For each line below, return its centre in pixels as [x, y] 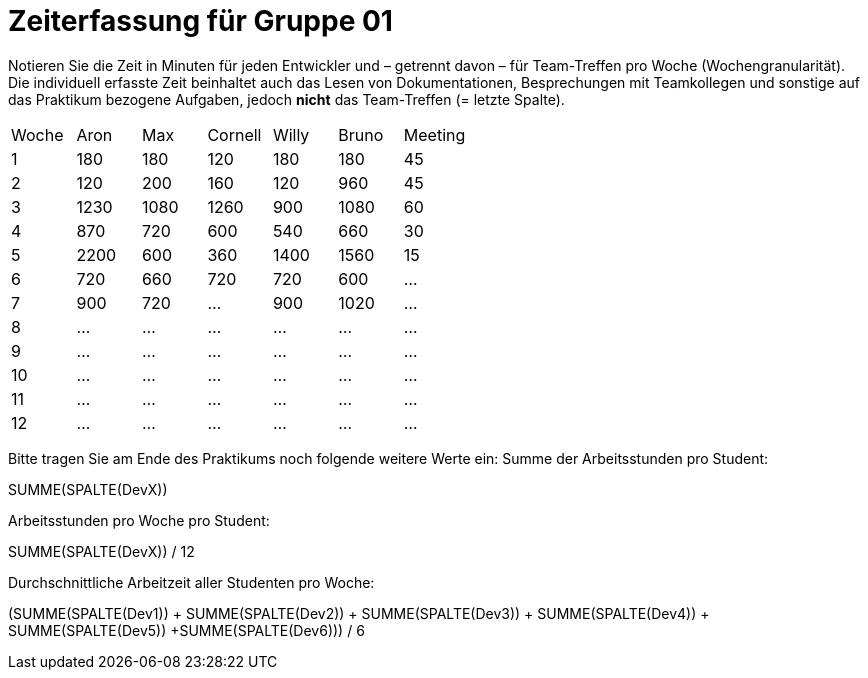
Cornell [234, 134]
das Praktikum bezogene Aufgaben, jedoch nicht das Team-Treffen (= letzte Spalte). [286, 99]
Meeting [434, 134]
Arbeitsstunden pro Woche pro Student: [139, 520]
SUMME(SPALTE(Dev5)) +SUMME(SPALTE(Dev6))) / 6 [186, 630]
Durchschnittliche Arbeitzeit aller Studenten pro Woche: [191, 582]
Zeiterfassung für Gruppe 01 [200, 21]
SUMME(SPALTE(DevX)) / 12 [101, 551]
